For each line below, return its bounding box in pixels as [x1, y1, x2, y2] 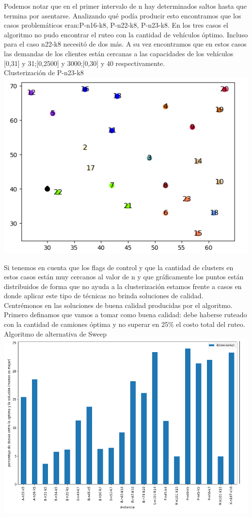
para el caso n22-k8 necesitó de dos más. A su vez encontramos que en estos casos [4, 39, 247, 49]
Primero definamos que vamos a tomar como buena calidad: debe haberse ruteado [4, 309, 247, 320]
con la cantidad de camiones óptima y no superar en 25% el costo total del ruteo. [4, 319, 245, 329]
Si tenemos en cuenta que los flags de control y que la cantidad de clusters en [4, 262, 234, 272]
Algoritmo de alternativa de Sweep [4, 328, 107, 339]
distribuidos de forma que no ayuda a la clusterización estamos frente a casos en [4, 281, 242, 291]
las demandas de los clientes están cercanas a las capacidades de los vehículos [4, 48, 234, 58]
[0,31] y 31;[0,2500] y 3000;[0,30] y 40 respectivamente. [4, 58, 165, 68]
